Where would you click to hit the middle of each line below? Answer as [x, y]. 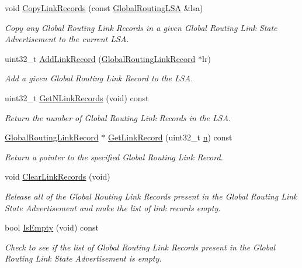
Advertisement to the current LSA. [67, 39]
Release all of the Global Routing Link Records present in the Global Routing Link [151, 196]
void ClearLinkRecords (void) [58, 176]
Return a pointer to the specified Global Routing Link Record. [114, 157]
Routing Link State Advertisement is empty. [83, 258]
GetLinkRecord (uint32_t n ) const [170, 137]
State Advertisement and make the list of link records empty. [113, 207]
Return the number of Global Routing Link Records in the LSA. [118, 117]
